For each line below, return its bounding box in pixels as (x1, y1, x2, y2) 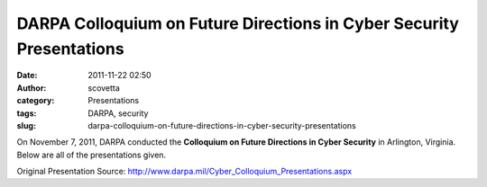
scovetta (87, 82, 121, 93)
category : (16, 95, 55, 106)
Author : (16, 82, 47, 93)
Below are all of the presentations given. (16, 149, 167, 160)
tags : (16, 108, 37, 119)
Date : (16, 70, 38, 81)
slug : (16, 120, 36, 130)
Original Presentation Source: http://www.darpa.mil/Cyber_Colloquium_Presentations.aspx (16, 166, 353, 177)
